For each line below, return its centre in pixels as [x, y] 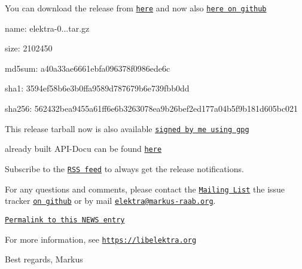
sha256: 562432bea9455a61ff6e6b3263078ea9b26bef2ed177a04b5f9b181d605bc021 [152, 108]
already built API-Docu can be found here [83, 149]
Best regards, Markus [44, 259]
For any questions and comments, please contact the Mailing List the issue [145, 189]
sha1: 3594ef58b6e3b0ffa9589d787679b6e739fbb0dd [97, 88]
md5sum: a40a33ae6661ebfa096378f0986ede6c [88, 68]
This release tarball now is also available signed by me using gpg [127, 128]
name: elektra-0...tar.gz [47, 28]
